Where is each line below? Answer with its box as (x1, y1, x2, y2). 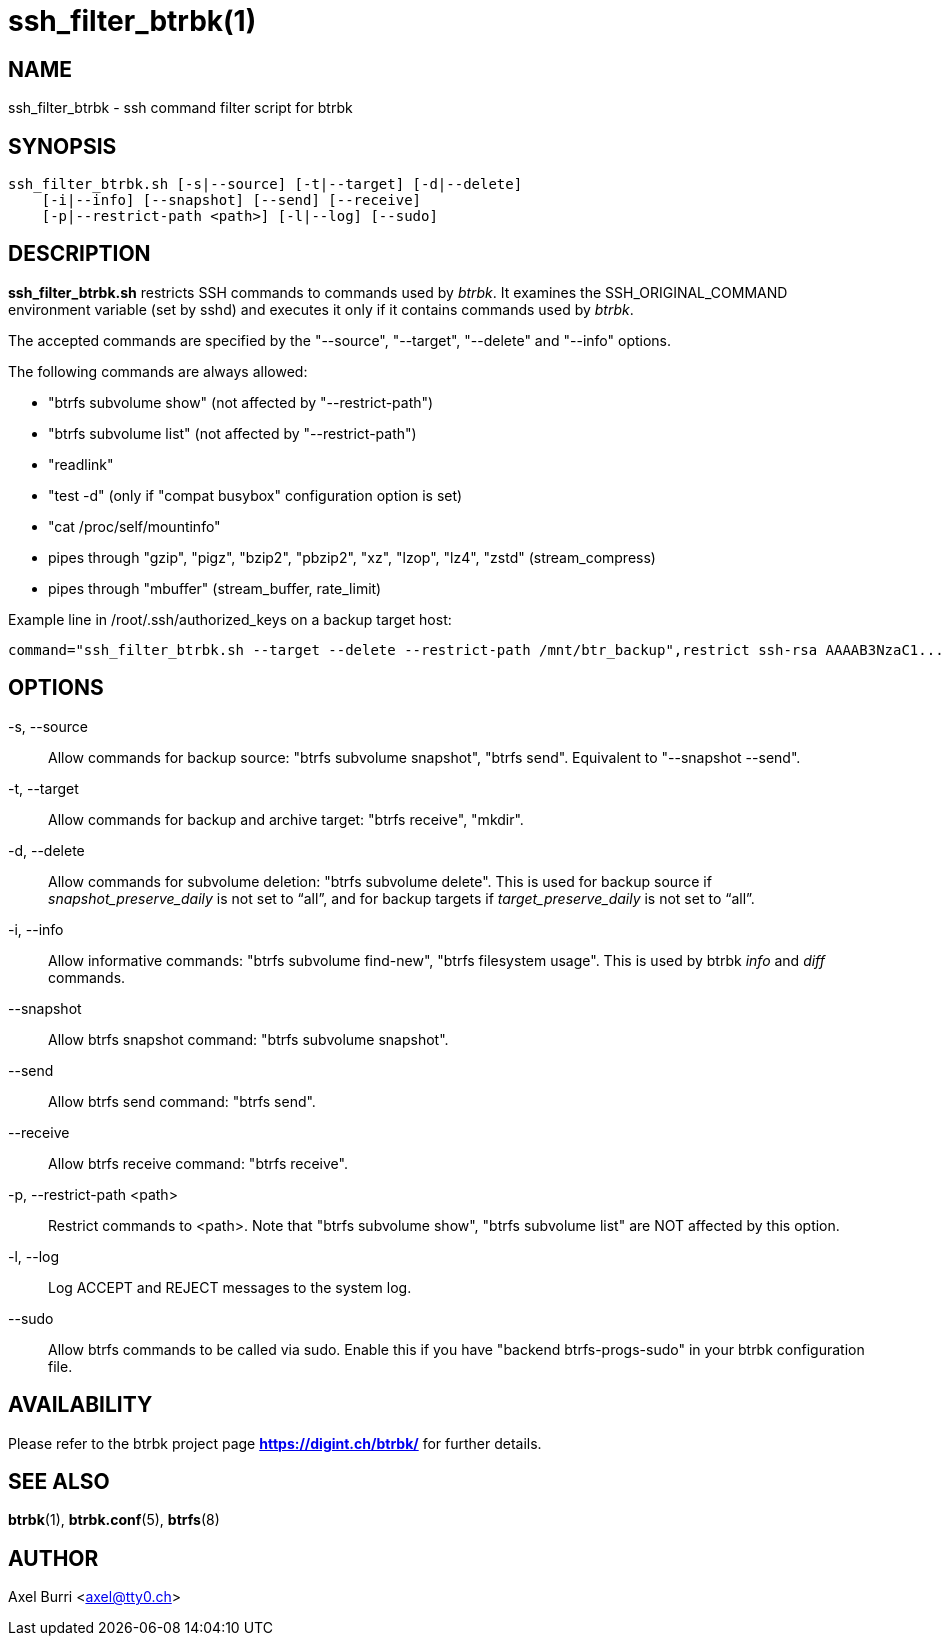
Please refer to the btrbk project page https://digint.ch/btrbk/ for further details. (8, 1434, 542, 1452)
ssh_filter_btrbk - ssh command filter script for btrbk (8, 99, 353, 117)
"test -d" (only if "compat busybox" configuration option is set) (48, 486, 463, 504)
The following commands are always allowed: (8, 362, 308, 380)
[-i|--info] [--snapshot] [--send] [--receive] (41, 192, 422, 209)
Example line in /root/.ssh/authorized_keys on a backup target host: (8, 610, 452, 628)
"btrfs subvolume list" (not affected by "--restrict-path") (48, 424, 417, 442)
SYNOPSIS (8, 133, 117, 159)
